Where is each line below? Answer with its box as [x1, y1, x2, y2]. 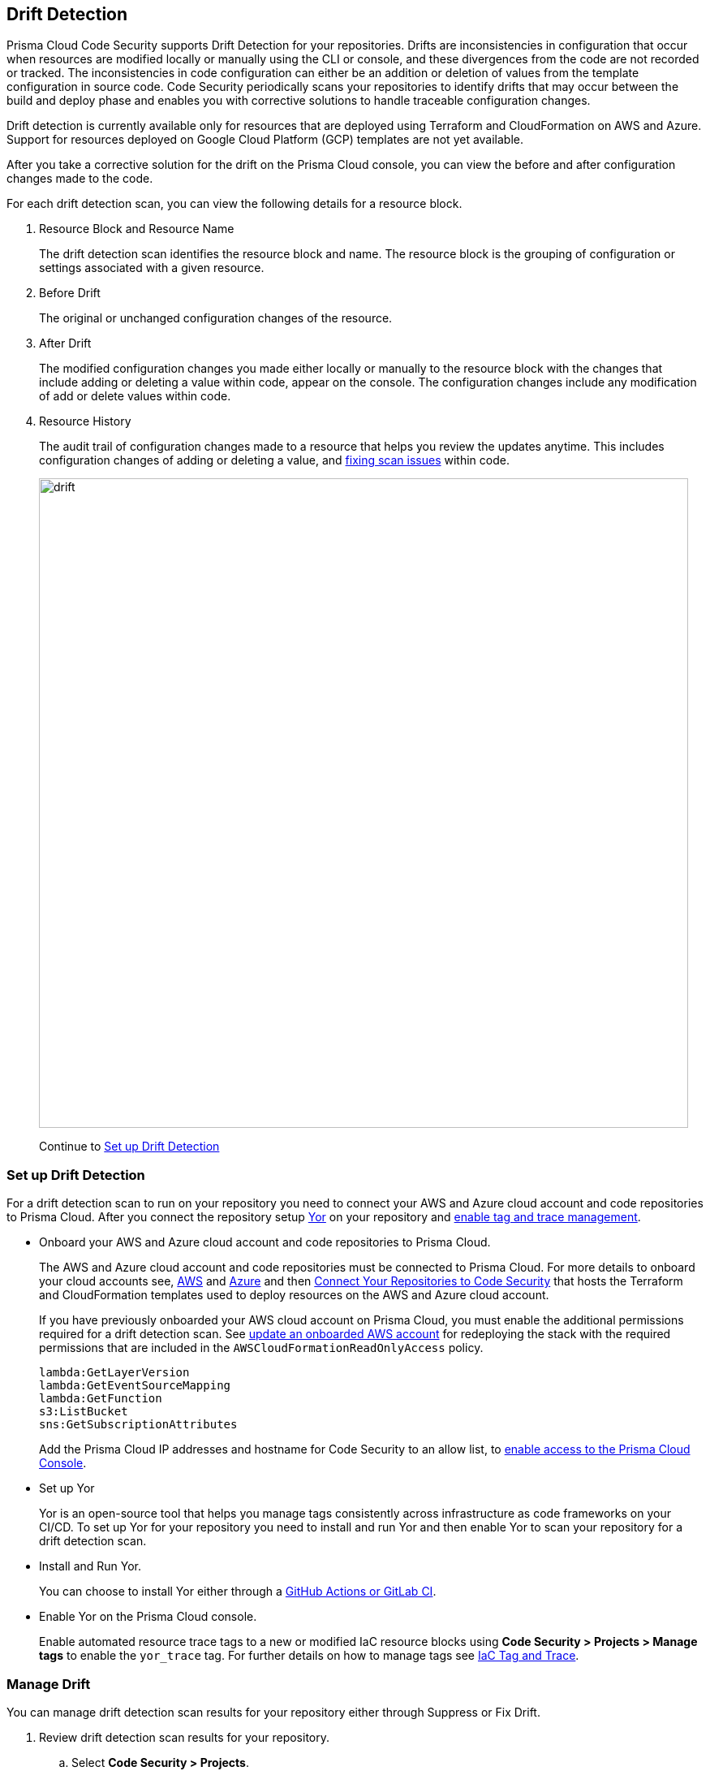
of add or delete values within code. [39, 389, 231, 404]
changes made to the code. [6, 171, 153, 186]
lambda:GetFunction [39, 1392, 162, 1406]
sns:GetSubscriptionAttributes [39, 1418, 238, 1432]
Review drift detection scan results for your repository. [39, 1730, 329, 1744]
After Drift [39, 336, 92, 351]
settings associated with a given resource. [39, 261, 265, 275]
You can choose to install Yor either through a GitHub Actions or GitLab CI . [39, 1584, 437, 1599]
